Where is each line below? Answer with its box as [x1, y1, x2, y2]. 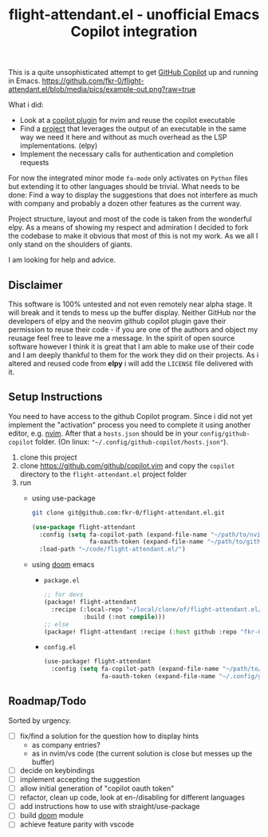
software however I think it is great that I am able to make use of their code [8, 342, 254, 351]
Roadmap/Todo [8, 694, 87, 708]
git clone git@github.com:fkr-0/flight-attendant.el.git [31, 508, 226, 516]
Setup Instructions [8, 390, 103, 404]
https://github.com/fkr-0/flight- [41, 76, 144, 85]
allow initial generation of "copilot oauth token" [19, 784, 175, 793]
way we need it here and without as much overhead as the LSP [19, 132, 227, 142]
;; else [43, 620, 69, 628]
